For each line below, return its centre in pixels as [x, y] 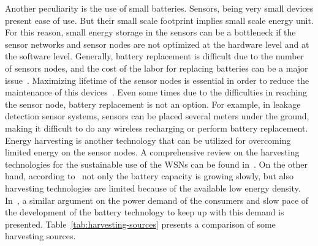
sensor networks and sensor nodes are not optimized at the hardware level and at [157, 44]
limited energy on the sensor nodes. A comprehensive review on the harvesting [152, 152]
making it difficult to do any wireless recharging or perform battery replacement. [157, 128]
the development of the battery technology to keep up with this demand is [145, 212]
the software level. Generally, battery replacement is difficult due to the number [155, 56]
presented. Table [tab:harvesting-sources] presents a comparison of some [140, 224]
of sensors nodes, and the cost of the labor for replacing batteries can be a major [157, 68]
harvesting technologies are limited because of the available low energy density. [153, 188]
